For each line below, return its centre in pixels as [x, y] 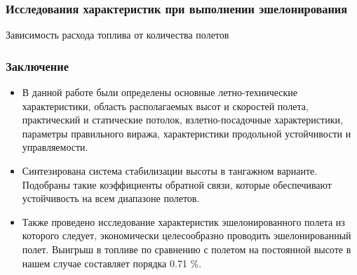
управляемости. [55, 147]
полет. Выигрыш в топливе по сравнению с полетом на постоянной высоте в [187, 249]
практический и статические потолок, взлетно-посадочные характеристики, [182, 120]
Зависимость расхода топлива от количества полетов [117, 35]
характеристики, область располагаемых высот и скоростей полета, [165, 106]
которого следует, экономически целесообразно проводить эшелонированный [187, 235]
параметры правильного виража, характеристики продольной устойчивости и [187, 133]
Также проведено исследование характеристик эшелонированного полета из [183, 221]
